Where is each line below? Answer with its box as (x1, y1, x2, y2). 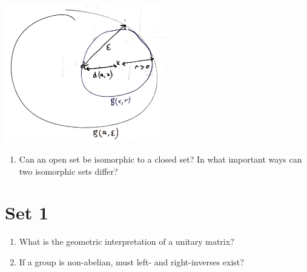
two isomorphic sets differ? (19, 164, 118, 177)
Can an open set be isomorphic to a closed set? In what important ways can (19, 152, 302, 165)
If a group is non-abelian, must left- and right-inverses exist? (19, 255, 244, 268)
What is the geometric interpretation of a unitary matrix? (19, 235, 234, 248)
